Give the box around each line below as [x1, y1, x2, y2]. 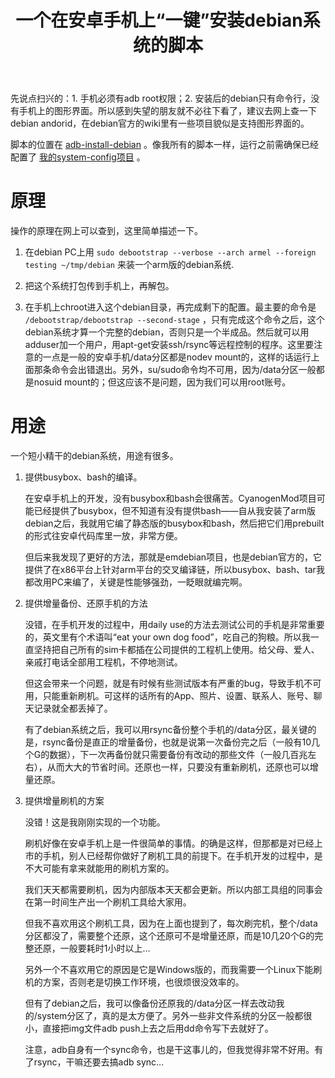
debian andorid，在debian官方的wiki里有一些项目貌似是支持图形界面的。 [10, 117, 310, 130]
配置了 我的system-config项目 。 [10, 151, 146, 163]
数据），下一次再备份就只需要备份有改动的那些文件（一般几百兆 [49, 749, 308, 761]
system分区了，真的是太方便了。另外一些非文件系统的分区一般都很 [36, 1010, 313, 1022]
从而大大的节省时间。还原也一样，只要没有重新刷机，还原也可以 [46, 761, 310, 773]
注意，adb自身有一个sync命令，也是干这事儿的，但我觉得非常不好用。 [24, 1044, 315, 1056]
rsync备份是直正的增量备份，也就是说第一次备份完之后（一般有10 [42, 736, 312, 748]
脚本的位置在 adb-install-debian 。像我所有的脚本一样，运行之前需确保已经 [10, 139, 319, 151]
